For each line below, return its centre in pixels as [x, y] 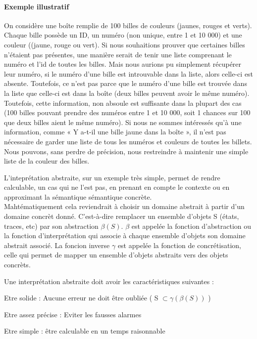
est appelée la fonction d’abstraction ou [191, 226]
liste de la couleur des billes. [47, 161]
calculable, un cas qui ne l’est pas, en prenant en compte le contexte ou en [117, 187]
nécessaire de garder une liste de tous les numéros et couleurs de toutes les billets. [128, 141]
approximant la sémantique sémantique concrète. [78, 196]
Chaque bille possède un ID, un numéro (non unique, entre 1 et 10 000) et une [123, 35]
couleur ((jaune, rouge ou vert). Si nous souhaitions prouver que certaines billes [125, 44]
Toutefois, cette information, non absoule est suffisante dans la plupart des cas [123, 103]
